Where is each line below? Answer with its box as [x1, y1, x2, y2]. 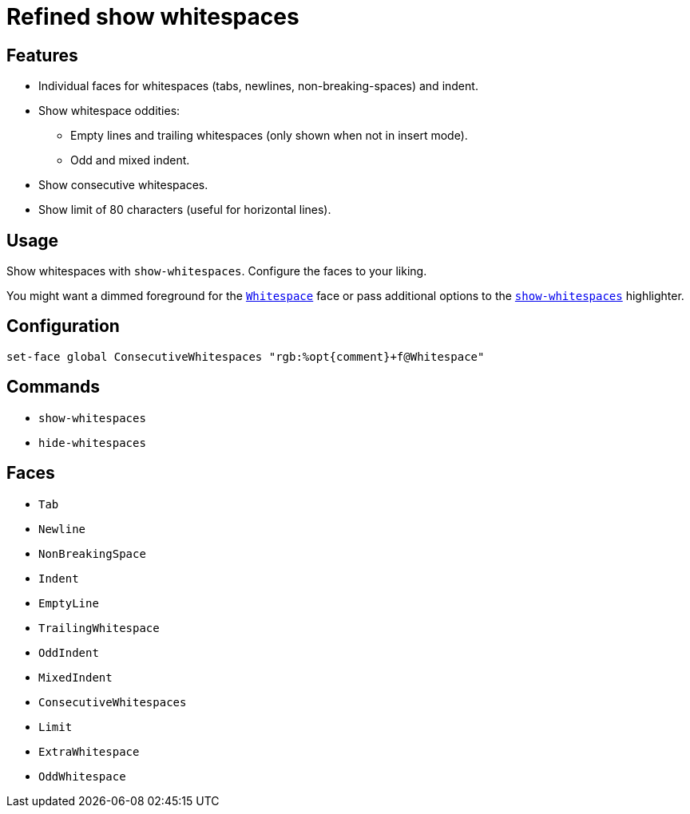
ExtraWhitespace [38, 745, 140, 758]
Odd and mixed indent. [70, 153, 190, 168]
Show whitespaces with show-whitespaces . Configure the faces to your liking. [6, 264, 427, 279]
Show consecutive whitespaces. [38, 178, 208, 192]
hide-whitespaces [38, 436, 146, 449]
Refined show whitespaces [6, 3, 299, 30]
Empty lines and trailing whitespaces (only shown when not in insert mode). [70, 128, 468, 143]
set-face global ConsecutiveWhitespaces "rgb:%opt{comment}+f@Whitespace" [6, 350, 485, 363]
